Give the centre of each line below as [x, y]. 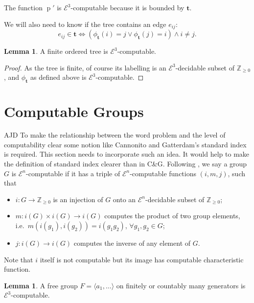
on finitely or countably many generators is [181, 285]
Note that [19, 259]
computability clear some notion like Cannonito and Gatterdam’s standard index [125, 144]
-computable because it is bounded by [127, 7]
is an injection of [78, 199]
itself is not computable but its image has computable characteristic [142, 259]
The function [23, 7]
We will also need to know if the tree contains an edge [85, 24]
